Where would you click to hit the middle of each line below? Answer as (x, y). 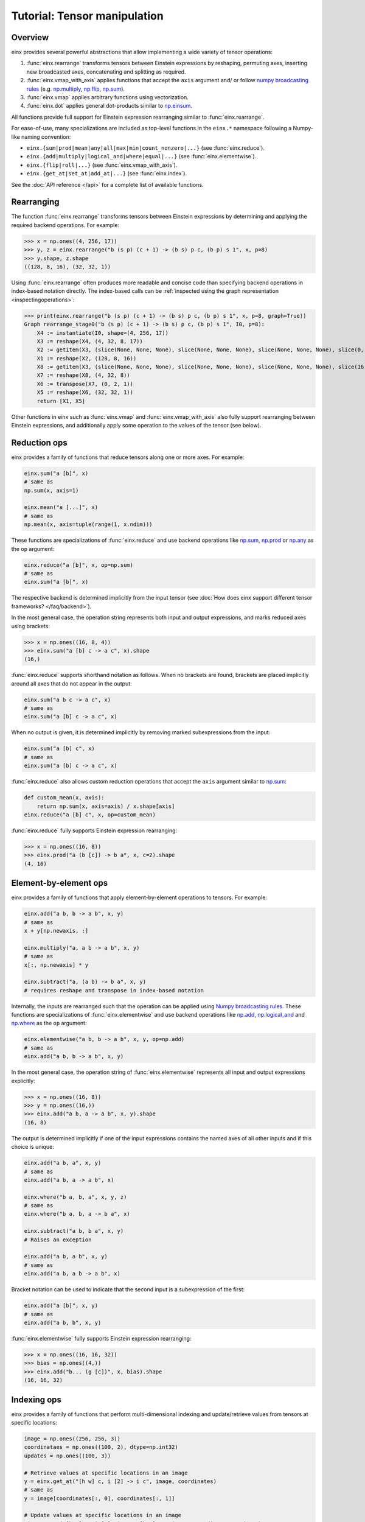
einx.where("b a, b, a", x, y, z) (75, 1197)
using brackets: (30, 626)
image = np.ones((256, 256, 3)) (72, 1439)
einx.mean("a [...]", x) (61, 507)
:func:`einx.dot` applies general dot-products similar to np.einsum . (109, 106)
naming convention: (46, 136)
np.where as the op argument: (49, 1023)
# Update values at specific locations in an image (103, 1515)
